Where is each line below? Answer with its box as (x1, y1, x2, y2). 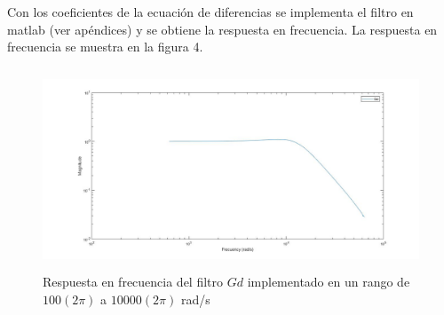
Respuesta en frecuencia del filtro (43, 272, 224, 291)
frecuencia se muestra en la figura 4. (7, 37, 203, 56)
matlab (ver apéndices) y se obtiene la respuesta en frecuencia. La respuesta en (7, 20, 438, 38)
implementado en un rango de (247, 272, 410, 291)
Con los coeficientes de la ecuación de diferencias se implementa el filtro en (7, 3, 414, 20)
